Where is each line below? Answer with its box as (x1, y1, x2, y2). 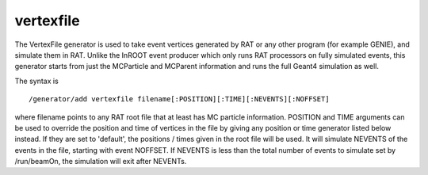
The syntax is (14, 76, 59, 86)
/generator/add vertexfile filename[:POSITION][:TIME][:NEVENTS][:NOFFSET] (29, 95, 330, 104)
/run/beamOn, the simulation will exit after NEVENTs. (14, 157, 187, 166)
